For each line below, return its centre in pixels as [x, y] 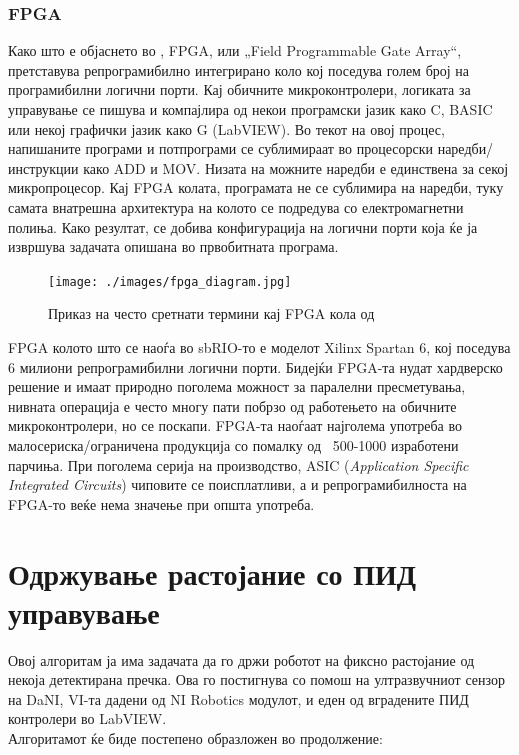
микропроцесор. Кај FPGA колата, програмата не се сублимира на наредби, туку [256, 187]
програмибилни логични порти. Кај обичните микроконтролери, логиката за [239, 89]
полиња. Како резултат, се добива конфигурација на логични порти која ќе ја [243, 226]
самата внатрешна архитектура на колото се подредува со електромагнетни [236, 206]
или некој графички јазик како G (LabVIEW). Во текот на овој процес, [226, 128]
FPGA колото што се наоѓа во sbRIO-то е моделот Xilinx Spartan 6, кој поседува [259, 347]
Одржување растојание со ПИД [212, 572]
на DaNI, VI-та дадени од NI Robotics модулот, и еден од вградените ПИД [238, 698]
